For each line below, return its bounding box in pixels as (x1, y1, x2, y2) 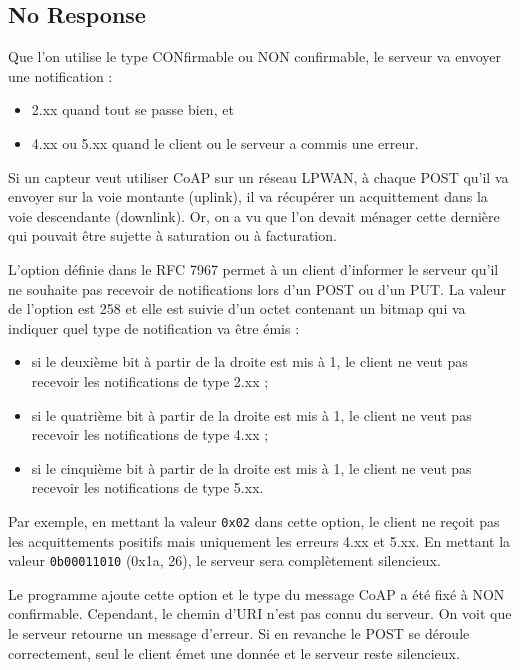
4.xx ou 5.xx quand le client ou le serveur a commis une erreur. (31, 132, 419, 153)
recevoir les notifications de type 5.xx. (31, 477, 264, 498)
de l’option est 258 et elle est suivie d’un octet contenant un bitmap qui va (8, 298, 466, 319)
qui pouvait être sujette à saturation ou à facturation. (8, 225, 337, 246)
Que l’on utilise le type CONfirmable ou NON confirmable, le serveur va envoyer (8, 46, 502, 67)
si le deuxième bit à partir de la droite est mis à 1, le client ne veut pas (31, 351, 468, 372)
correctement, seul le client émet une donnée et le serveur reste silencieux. (8, 642, 460, 663)
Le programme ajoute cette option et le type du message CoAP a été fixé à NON (8, 583, 505, 604)
